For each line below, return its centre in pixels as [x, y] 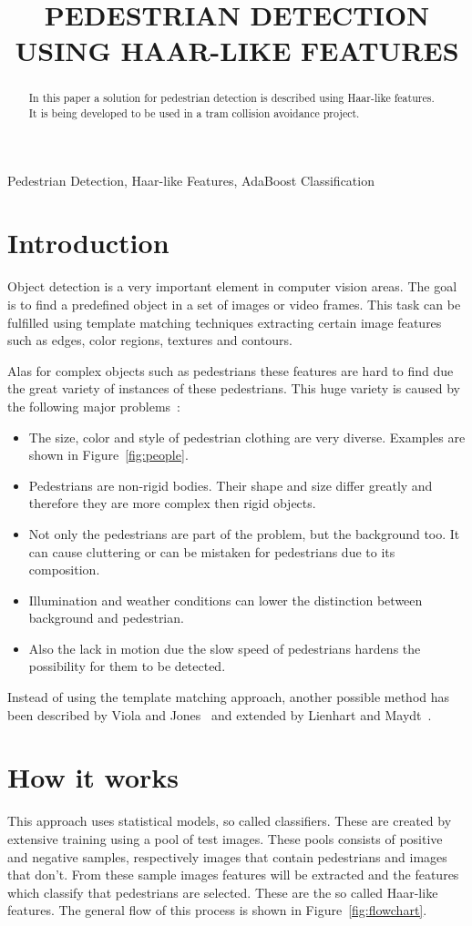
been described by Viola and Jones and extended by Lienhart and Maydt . [220, 714]
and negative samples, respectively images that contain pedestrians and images [227, 856]
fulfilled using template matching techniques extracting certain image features [225, 322]
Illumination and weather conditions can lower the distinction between [226, 600]
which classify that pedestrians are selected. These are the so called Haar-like [223, 892]
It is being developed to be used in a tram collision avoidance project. [194, 113]
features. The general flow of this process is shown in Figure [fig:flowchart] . [217, 910]
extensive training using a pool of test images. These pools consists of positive [225, 838]
